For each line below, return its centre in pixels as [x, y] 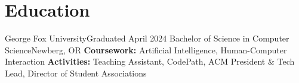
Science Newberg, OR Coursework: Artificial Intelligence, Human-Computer [146, 50]
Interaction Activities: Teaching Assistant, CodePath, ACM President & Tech [150, 61]
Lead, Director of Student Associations [76, 73]
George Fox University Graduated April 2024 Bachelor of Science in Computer [147, 38]
